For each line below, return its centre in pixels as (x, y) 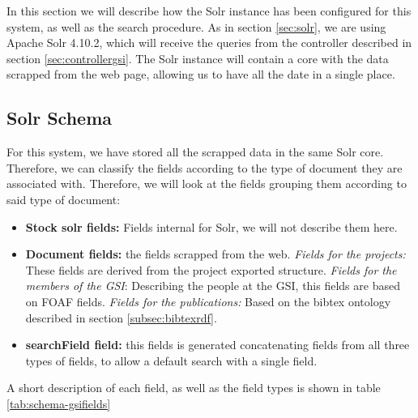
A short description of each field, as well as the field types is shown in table (194, 388)
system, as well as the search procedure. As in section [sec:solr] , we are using (196, 26)
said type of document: (64, 199)
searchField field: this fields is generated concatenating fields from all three (218, 345)
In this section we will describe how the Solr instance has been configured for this (209, 11)
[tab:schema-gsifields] (59, 403)
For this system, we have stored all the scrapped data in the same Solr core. (195, 152)
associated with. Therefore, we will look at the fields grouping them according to (207, 183)
